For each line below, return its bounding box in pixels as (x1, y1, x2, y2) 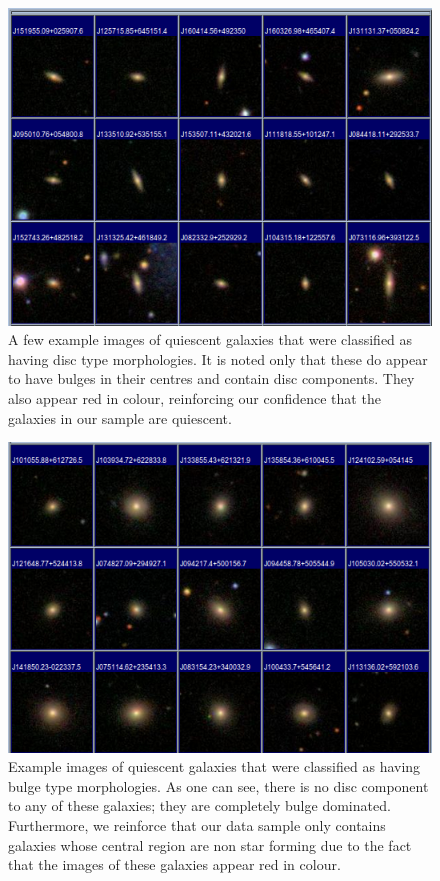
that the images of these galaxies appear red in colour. (8, 854, 341, 875)
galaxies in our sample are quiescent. (8, 407, 232, 428)
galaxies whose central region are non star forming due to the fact (8, 834, 412, 855)
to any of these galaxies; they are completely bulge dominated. (8, 795, 391, 816)
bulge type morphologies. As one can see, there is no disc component (8, 775, 429, 796)
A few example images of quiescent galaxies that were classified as (8, 329, 413, 350)
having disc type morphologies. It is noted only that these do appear (8, 348, 428, 369)
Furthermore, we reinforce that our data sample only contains (8, 814, 386, 835)
